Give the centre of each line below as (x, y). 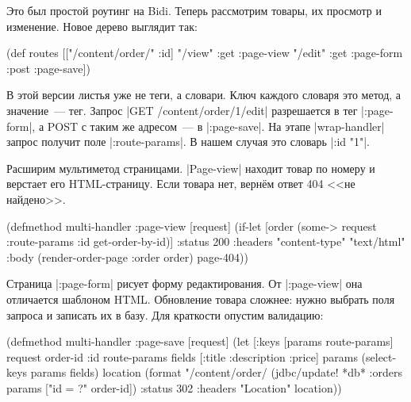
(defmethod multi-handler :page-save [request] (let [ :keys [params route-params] (200, 341)
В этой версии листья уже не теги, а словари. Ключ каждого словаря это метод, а (204, 95)
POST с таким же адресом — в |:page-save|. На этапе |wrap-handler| (216, 126)
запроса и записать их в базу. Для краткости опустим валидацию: (165, 314)
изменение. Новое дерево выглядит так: (102, 26)
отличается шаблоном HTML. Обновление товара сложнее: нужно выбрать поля (201, 299)
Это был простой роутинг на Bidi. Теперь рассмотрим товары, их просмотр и (194, 10)
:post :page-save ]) (48, 68)
